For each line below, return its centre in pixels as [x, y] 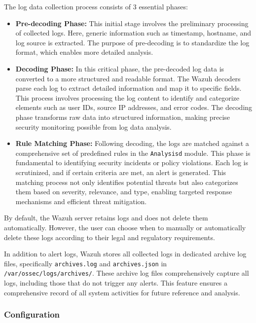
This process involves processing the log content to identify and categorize [128, 97]
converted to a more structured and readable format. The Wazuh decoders [128, 78]
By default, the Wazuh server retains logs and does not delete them [106, 218]
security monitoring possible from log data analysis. [93, 126]
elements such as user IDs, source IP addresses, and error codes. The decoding [134, 107]
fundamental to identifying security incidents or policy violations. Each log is [132, 162]
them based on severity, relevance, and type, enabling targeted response [124, 192]
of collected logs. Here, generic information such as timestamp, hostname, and [133, 33]
